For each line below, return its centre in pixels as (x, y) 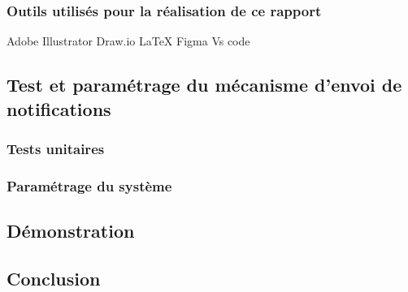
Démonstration (71, 231)
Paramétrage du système (89, 185)
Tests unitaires (56, 148)
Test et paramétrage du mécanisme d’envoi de (204, 85)
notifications (59, 108)
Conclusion (54, 278)
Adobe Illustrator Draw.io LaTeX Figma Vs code (128, 41)
